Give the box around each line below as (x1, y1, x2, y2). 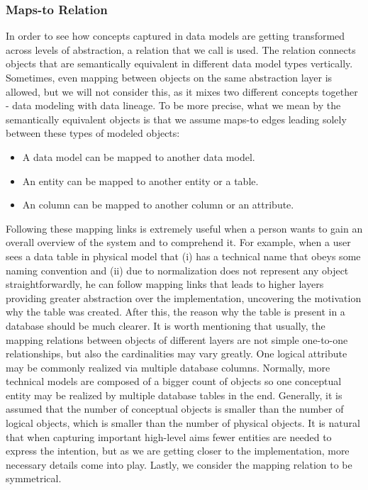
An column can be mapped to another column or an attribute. (22, 197, 294, 212)
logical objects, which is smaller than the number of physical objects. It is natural (6, 416, 360, 430)
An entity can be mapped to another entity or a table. (22, 173, 259, 188)
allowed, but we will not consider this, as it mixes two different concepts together (6, 84, 358, 99)
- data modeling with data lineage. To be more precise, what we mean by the (6, 98, 341, 113)
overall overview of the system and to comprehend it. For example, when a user (6, 235, 351, 250)
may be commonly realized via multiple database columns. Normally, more (6, 360, 330, 374)
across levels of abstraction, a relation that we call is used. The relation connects (6, 42, 356, 57)
